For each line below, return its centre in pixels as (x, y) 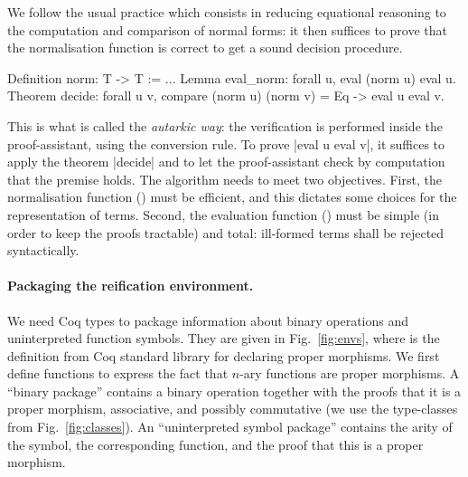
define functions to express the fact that (118, 373)
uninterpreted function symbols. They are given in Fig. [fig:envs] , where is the (224, 338)
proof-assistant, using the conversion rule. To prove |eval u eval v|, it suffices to (226, 143)
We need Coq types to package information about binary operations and (208, 320)
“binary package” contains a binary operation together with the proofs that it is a (234, 391)
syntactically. (43, 250)
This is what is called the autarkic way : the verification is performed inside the (225, 125)
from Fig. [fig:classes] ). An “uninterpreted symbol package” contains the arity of (230, 427)
